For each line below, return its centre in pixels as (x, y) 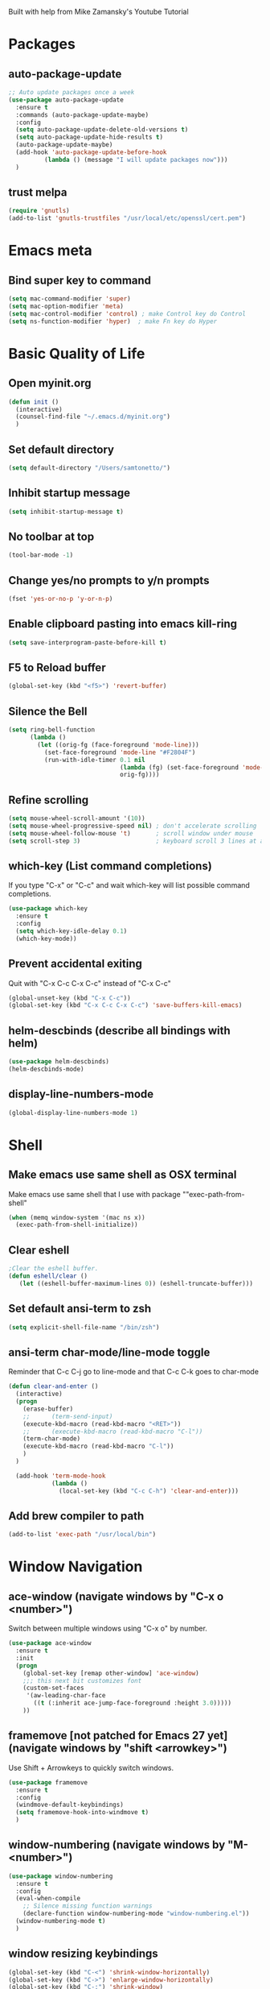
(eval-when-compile (48, 1899)
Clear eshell (39, 1250)
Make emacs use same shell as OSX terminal (123, 1175)
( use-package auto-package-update (66, 100)
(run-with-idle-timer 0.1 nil (95, 760)
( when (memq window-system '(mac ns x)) (77, 1217)
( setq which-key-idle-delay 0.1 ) (72, 931)
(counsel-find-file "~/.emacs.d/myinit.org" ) (93, 417)
